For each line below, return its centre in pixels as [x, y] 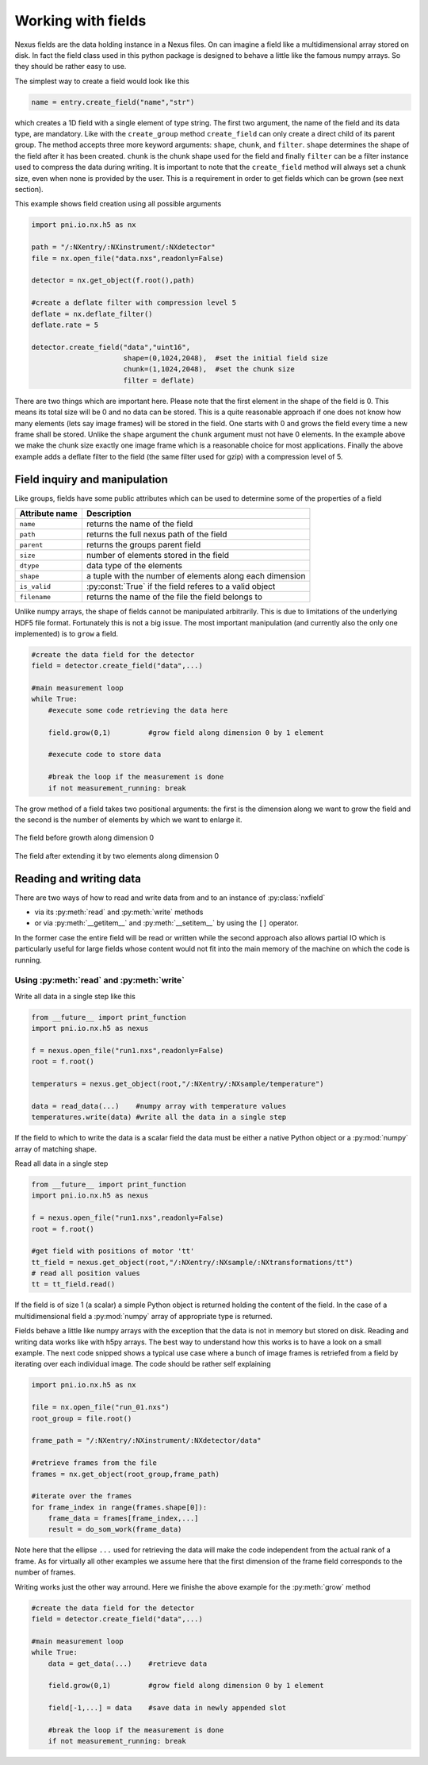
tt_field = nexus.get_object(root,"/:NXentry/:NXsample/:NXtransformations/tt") [192, 1262]
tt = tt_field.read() [73, 1284]
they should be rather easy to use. [71, 67]
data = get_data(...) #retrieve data [128, 1663]
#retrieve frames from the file [94, 1463]
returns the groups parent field [143, 545]
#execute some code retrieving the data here [138, 710]
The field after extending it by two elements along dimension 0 [117, 856]
